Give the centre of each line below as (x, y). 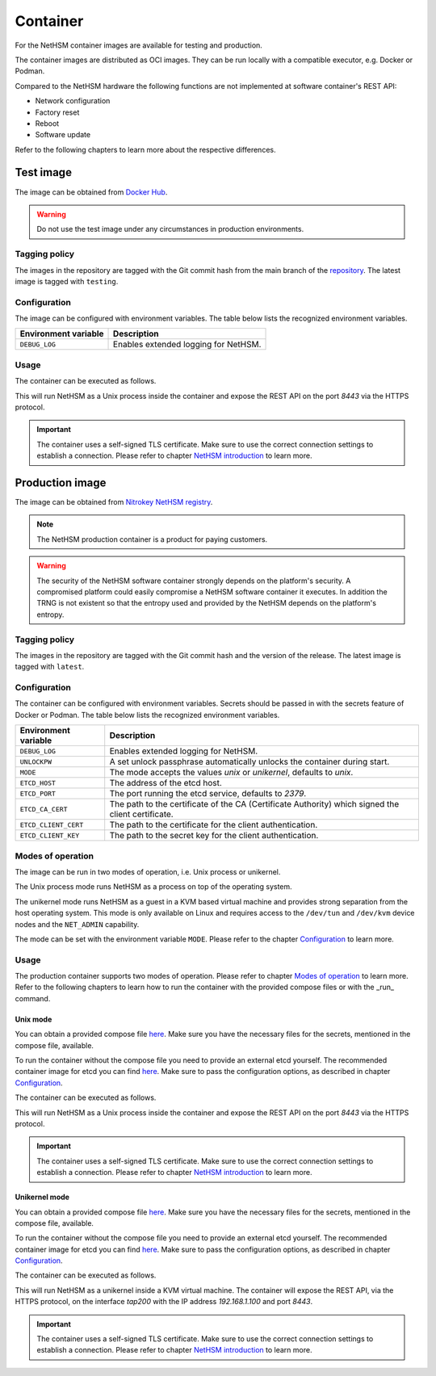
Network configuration (73, 101)
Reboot (47, 123)
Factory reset (57, 112)
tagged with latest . (50, 667)
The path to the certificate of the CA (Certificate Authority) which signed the (254, 804)
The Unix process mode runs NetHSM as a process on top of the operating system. (153, 887)
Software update (63, 135)
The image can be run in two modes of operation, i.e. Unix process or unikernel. (148, 871)
